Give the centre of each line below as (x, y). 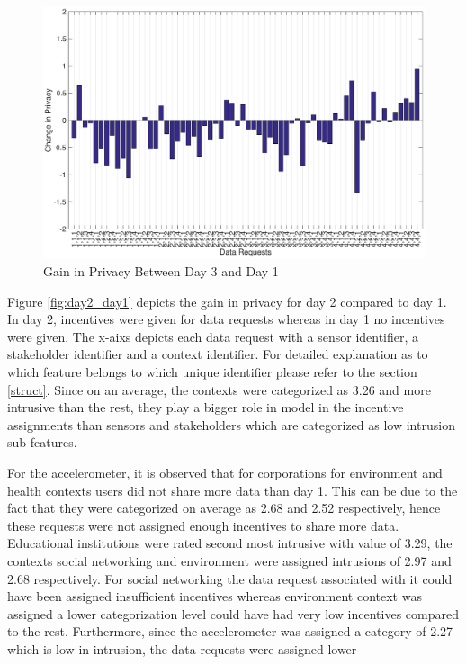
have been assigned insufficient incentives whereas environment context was (215, 596)
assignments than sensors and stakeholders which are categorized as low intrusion (231, 424)
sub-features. (42, 442)
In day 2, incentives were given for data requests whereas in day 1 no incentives (226, 319)
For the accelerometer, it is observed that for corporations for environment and (225, 473)
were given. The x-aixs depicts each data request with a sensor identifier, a (213, 336)
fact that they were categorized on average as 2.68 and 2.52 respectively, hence (224, 508)
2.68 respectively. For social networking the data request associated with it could (230, 578)
